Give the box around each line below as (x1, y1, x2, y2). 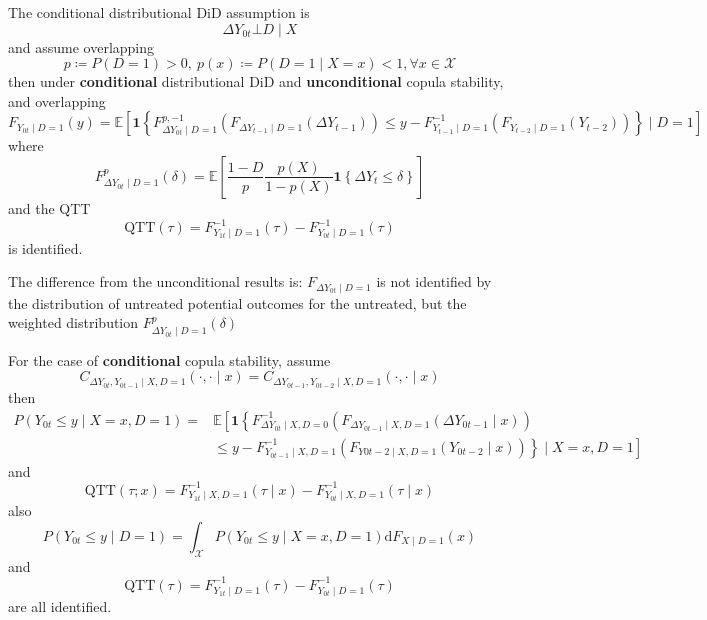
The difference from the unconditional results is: (8, 271, 303, 292)
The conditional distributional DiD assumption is (8, 2, 310, 22)
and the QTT (8, 197, 91, 218)
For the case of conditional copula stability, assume (8, 349, 331, 370)
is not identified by (376, 271, 492, 292)
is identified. (8, 237, 83, 258)
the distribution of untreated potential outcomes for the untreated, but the (8, 292, 467, 313)
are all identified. (8, 595, 112, 616)
